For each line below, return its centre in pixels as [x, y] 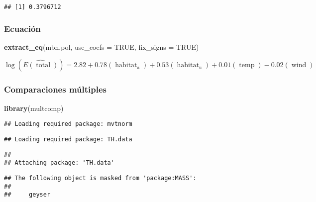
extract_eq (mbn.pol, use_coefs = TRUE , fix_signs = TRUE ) [102, 47]
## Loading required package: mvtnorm [68, 124]
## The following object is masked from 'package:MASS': [100, 178]
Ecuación [22, 28]
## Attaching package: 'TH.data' [59, 163]
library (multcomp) [34, 108]
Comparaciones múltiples [55, 89]
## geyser [27, 195]
